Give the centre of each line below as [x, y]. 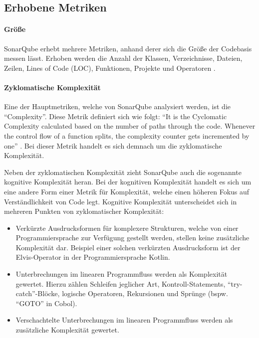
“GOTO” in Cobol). [46, 303]
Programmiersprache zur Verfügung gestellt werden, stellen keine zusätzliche [132, 238]
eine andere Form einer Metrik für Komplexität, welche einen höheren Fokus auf [127, 191]
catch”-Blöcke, [38, 293]
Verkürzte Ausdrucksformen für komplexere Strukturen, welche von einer [127, 228]
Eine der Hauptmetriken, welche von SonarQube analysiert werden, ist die [118, 106]
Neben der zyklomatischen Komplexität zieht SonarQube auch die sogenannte [123, 172]
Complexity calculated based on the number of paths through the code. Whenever [130, 126]
